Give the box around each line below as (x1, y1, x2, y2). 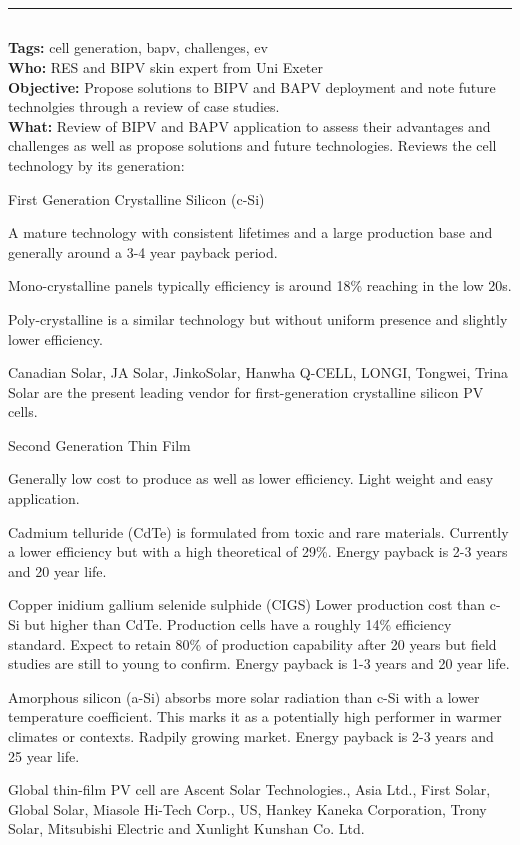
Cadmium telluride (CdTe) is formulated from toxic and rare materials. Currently (8, 521, 509, 542)
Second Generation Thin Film (8, 434, 191, 455)
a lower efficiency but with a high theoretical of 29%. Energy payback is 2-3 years (8, 541, 508, 562)
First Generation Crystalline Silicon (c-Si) (8, 188, 265, 209)
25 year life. (8, 745, 80, 766)
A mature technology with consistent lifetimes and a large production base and (8, 222, 493, 243)
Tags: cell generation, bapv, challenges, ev (8, 37, 268, 58)
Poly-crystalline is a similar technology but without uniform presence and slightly (8, 308, 508, 329)
